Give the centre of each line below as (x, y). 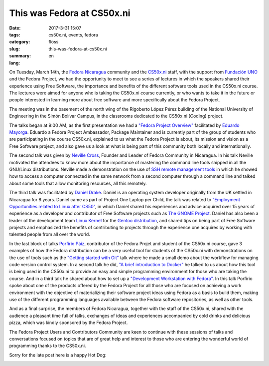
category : (20, 42)
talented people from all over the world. (50, 234)
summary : (20, 56)
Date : (15, 28)
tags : (15, 34)
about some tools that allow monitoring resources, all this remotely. (78, 183)
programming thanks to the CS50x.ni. (48, 346)
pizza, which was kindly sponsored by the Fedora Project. (68, 323)
